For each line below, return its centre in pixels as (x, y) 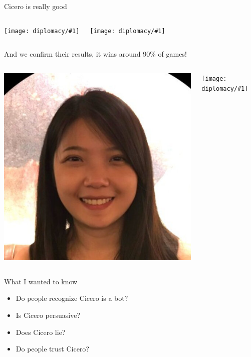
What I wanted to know (41, 281)
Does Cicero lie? (41, 332)
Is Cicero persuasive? (48, 315)
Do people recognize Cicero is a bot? (72, 298)
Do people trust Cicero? (52, 349)
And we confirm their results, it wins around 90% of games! (95, 54)
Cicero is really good (36, 6)
